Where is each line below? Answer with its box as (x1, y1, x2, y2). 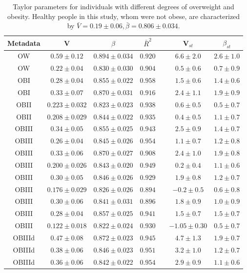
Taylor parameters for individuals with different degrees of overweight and (13, 1, 234, 11)
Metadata (7, 38, 41, 48)
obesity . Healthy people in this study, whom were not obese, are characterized (7, 11, 240, 21)
